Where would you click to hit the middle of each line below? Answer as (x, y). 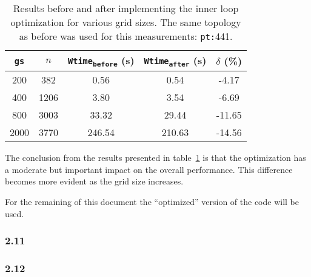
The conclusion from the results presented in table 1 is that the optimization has (155, 158)
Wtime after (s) (175, 61)
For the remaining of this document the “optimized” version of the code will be (152, 201)
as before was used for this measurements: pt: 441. (126, 36)
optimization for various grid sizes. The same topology (126, 22)
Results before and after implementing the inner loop (126, 8)
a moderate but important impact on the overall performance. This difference (149, 169)
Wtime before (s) (101, 61)
